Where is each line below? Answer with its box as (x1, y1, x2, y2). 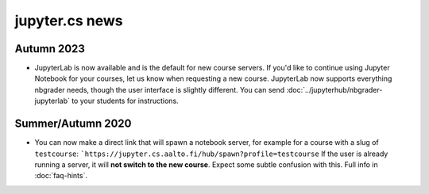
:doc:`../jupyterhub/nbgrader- (286, 85, 383, 94)
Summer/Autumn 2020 (14, 117, 132, 131)
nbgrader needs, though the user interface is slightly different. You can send (34, 85, 285, 94)
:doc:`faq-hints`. (34, 171, 87, 181)
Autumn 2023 (14, 42, 85, 55)
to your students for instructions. (71, 96, 179, 106)
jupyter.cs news (14, 12, 123, 29)
